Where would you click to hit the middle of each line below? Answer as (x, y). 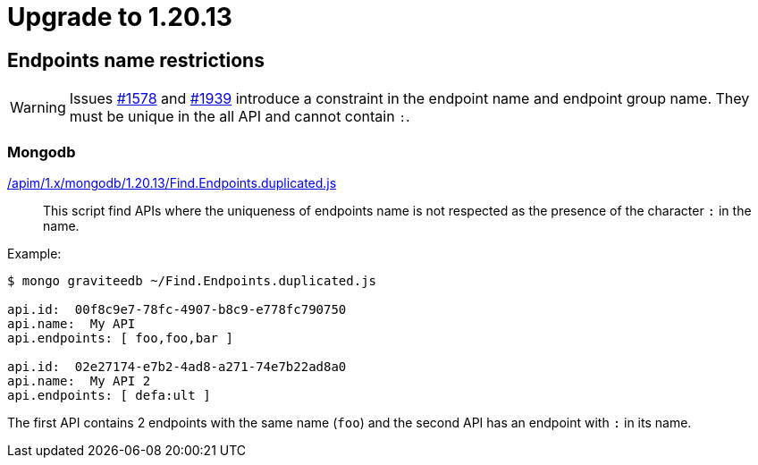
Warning (38, 108)
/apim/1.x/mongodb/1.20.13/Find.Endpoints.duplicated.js (172, 182)
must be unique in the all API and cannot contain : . (240, 117)
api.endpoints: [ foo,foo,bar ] (120, 338)
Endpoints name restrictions (136, 60)
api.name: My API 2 (79, 380)
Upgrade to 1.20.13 (120, 17)
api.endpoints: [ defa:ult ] (109, 395)
